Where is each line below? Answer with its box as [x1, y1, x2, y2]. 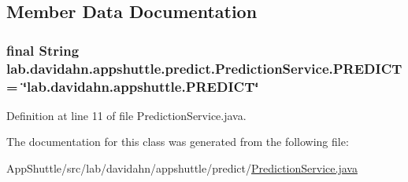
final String [6, 40, 80, 60]
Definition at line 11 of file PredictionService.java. [6, 107, 247, 123]
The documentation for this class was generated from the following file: [6, 133, 349, 150]
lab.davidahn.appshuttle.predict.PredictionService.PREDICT [6, 58, 402, 78]
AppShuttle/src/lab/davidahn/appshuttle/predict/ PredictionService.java [6, 160, 358, 177]
